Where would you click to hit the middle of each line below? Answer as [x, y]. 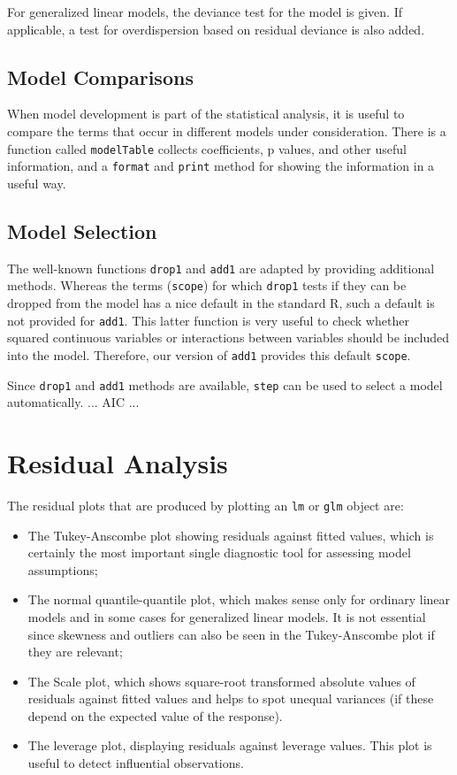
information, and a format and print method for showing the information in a [221, 166]
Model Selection [82, 230]
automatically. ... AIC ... [73, 402]
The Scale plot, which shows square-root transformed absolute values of [221, 681]
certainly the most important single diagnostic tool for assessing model [219, 552]
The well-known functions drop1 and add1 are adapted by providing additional [221, 268]
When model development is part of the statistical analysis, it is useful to [206, 114]
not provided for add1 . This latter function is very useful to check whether [208, 320]
